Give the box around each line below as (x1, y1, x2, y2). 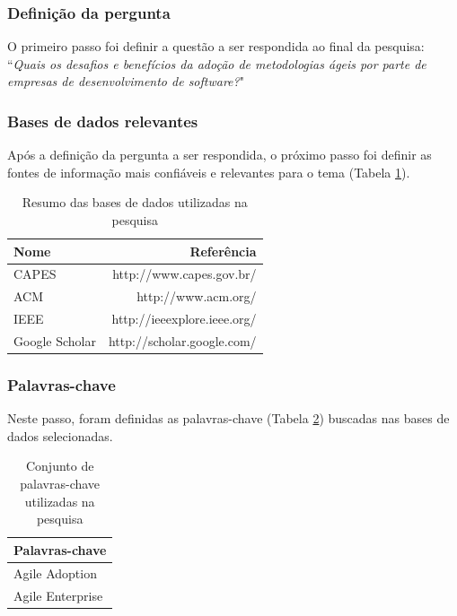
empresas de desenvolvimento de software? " (7, 72, 244, 91)
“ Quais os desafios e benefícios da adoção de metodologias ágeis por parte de (7, 54, 426, 73)
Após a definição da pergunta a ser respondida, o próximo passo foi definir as (7, 145, 432, 164)
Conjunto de (25, 456, 94, 475)
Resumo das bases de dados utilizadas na (22, 193, 248, 212)
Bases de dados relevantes (7, 109, 198, 132)
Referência (189, 241, 257, 260)
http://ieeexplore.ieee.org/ (111, 309, 257, 328)
